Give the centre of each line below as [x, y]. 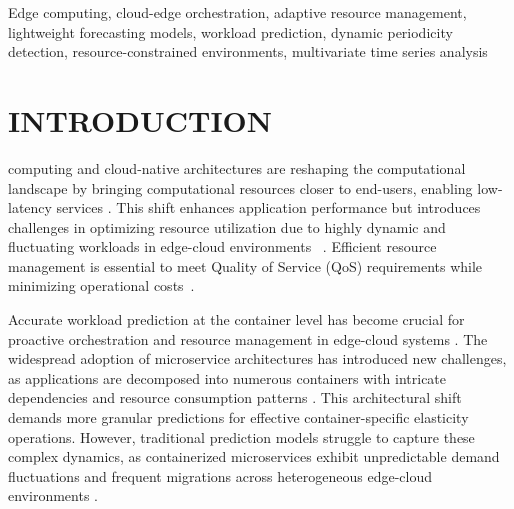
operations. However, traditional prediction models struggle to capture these [241, 436]
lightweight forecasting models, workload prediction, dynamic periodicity [230, 31]
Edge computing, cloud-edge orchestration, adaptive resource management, [237, 12]
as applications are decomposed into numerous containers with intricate [227, 377]
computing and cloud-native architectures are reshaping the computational [237, 167]
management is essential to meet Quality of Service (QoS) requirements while [245, 265]
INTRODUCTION [140, 119]
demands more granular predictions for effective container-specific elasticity [238, 417]
